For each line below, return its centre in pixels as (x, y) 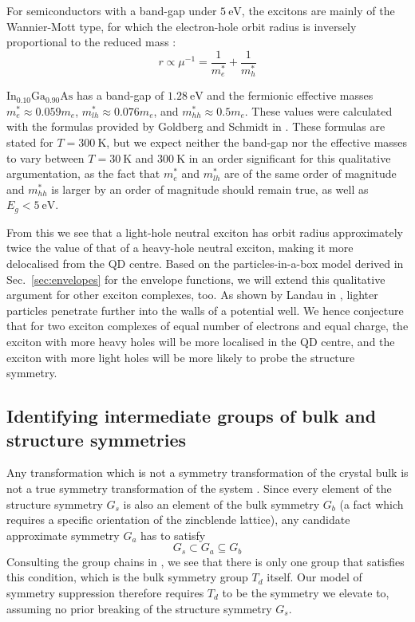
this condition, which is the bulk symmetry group (127, 577)
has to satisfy (173, 535)
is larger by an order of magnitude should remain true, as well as (210, 189)
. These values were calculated (318, 110)
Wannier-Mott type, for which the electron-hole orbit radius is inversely (182, 26)
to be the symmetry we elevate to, (306, 592)
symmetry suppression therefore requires (105, 592)
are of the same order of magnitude (310, 173)
